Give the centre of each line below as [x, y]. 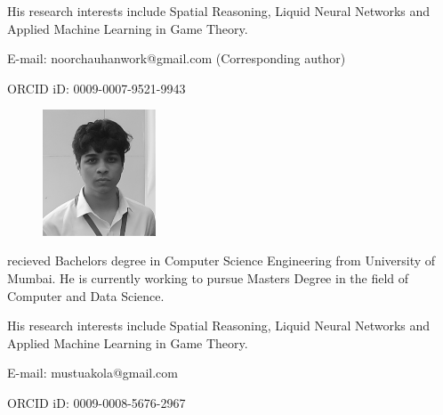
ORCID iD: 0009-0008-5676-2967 [97, 402]
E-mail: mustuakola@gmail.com [93, 373]
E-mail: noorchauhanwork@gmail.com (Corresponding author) [177, 58]
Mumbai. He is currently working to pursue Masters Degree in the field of [208, 277]
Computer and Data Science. [86, 295]
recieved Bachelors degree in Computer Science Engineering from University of [221, 260]
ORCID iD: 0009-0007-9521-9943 [97, 88]
